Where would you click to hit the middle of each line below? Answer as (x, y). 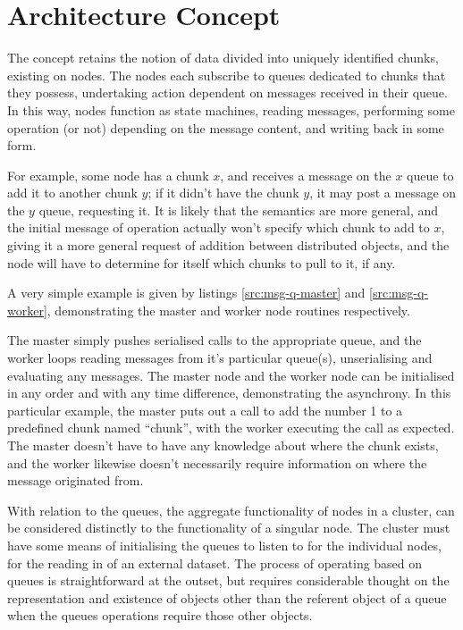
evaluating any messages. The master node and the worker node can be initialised (231, 375)
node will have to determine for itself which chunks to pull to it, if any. (202, 262)
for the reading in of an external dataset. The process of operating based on (215, 563)
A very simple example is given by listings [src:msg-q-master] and (186, 293)
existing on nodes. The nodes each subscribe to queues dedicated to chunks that (227, 75)
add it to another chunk (72, 193)
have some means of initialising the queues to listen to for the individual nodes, (224, 545)
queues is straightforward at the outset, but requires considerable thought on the (228, 580)
